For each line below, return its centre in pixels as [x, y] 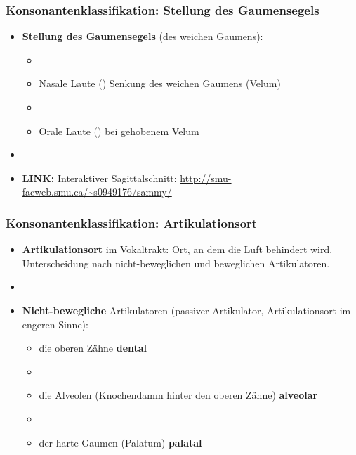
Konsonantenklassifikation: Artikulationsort [132, 223]
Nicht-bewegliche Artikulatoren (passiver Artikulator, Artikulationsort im [186, 310]
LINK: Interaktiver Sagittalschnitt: [99, 178]
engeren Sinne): [55, 324]
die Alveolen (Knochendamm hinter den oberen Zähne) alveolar [178, 395]
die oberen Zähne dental [93, 348]
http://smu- [206, 178]
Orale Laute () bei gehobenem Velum [119, 130]
